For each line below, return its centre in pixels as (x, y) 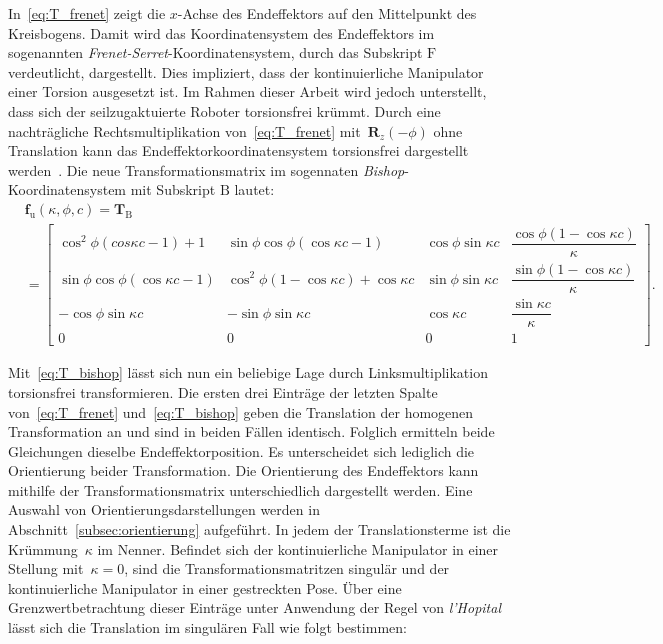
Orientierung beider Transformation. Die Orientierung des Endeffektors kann (243, 470)
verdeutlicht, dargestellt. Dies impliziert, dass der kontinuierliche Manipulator (246, 71)
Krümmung (43, 548)
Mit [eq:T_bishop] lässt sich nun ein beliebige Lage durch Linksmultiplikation (248, 372)
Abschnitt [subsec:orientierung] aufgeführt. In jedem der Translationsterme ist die (259, 529)
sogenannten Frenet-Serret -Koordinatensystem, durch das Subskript (215, 52)
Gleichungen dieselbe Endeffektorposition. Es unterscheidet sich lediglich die (241, 450)
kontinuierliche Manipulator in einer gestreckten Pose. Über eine (205, 587)
